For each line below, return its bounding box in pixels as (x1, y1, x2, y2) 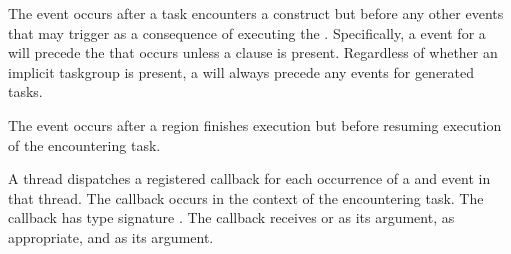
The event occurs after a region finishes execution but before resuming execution (8, 114, 502, 135)
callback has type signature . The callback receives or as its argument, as (8, 207, 455, 228)
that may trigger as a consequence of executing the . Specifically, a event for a (8, 22, 486, 43)
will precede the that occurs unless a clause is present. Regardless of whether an (8, 42, 498, 63)
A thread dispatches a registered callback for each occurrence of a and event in (8, 168, 491, 189)
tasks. (8, 81, 43, 102)
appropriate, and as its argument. (8, 226, 214, 247)
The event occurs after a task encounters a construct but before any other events (8, 3, 504, 23)
